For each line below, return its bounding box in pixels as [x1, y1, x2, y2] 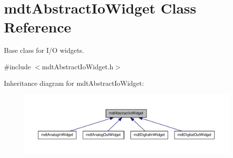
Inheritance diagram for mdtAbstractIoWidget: [4, 78, 144, 88]
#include [4, 61, 31, 71]
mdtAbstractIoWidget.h [42, 61, 114, 71]
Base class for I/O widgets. [4, 45, 84, 55]
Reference [4, 17, 71, 37]
